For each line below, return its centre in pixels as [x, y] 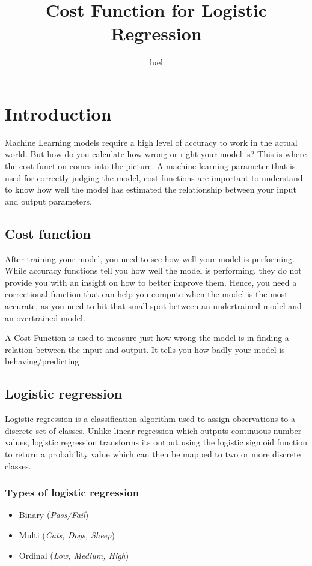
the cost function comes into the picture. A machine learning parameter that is [150, 166]
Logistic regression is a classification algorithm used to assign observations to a [150, 419]
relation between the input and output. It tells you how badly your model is [145, 349]
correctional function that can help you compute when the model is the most [146, 294]
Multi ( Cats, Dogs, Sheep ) [67, 534]
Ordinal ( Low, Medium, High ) [74, 555]
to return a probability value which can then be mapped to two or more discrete [153, 453]
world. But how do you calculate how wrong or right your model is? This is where [156, 154]
